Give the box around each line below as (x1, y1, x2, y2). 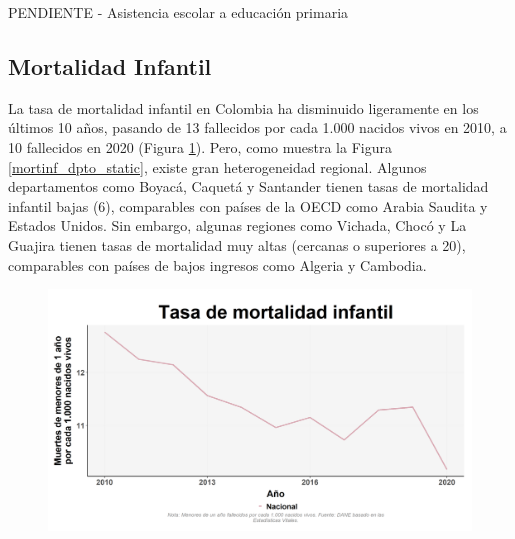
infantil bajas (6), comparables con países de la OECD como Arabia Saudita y (8, 195, 488, 216)
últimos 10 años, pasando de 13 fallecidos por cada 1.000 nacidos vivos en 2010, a (8, 117, 507, 138)
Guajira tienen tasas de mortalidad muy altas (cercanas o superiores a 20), (8, 234, 466, 255)
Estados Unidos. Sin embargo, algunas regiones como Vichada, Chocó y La (8, 215, 467, 236)
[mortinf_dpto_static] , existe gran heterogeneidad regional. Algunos (8, 156, 427, 177)
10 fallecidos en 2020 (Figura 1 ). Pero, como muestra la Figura (8, 136, 392, 157)
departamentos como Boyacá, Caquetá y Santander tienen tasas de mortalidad (8, 176, 489, 197)
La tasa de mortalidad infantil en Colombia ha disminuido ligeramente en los (8, 97, 479, 118)
